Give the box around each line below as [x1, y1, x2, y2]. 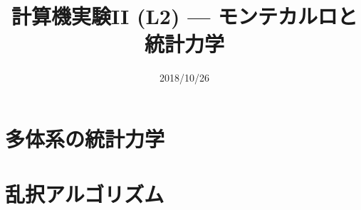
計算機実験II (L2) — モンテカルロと [11, 1, 358, 31]
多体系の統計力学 [5, 123, 165, 153]
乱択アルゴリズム [5, 179, 164, 209]
